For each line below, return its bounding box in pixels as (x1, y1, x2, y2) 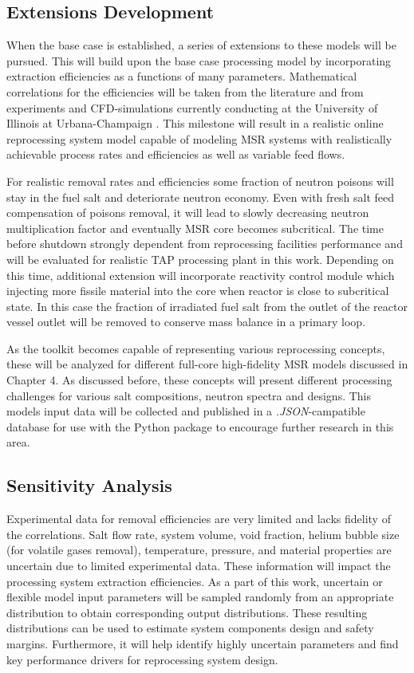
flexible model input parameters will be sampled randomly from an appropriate (6, 588, 394, 605)
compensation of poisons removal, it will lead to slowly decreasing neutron (6, 204, 369, 221)
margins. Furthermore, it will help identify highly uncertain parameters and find (6, 636, 399, 651)
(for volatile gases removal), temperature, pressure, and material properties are (6, 541, 392, 558)
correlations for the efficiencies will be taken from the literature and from (6, 83, 364, 100)
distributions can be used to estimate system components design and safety (6, 620, 374, 636)
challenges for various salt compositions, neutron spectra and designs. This (6, 387, 372, 403)
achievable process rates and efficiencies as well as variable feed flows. (6, 146, 345, 163)
